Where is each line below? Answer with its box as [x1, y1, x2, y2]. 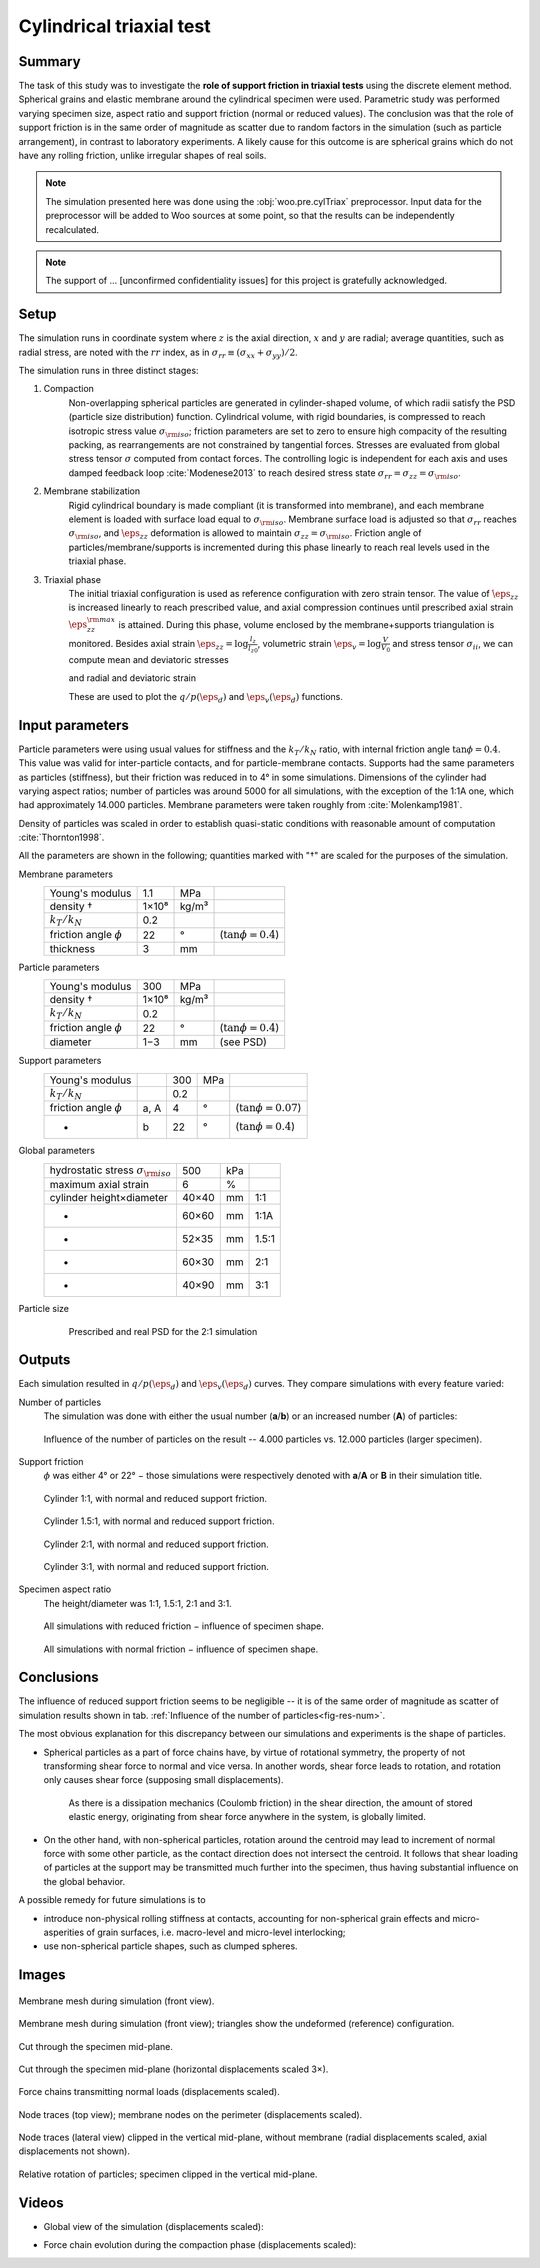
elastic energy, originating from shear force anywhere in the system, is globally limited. [68, 1811, 427, 1823]
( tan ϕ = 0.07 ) [235, 1101, 302, 1114]
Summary [18, 53, 81, 70]
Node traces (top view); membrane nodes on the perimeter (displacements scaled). [18, 2108, 363, 2120]
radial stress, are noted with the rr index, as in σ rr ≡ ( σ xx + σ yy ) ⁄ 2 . [18, 346, 299, 360]
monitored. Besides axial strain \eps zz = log [68, 638, 249, 652]
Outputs [18, 1351, 71, 1369]
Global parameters [18, 1145, 95, 1157]
